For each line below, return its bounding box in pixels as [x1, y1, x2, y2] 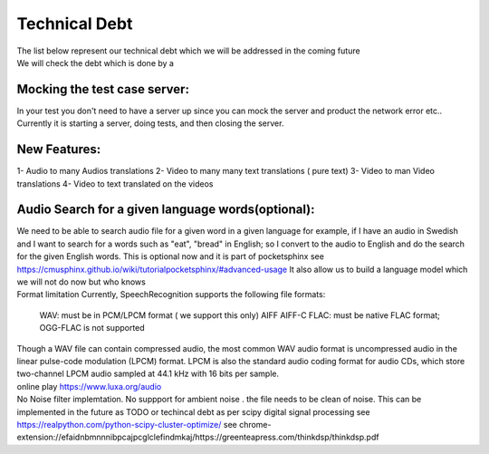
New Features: [16, 141, 101, 158]
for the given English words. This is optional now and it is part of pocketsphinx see [16, 251, 325, 262]
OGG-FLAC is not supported [39, 323, 145, 333]
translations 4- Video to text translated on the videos [16, 178, 214, 189]
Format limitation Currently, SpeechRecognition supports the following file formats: [16, 289, 326, 300]
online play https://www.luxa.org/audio [16, 381, 162, 391]
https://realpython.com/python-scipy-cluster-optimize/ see [16, 419, 237, 430]
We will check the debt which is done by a [16, 57, 174, 68]
